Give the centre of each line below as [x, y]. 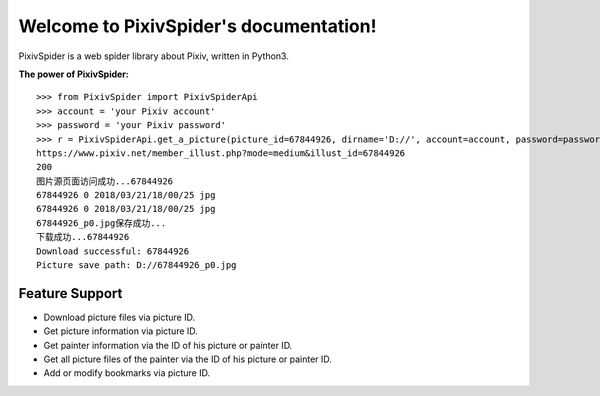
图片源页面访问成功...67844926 [105, 181]
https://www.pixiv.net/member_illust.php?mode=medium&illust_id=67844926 [221, 153]
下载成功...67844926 [83, 237]
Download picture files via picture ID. [119, 317]
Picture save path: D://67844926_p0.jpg [136, 265]
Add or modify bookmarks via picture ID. [126, 373]
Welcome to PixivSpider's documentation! [197, 26]
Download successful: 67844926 [113, 251]
